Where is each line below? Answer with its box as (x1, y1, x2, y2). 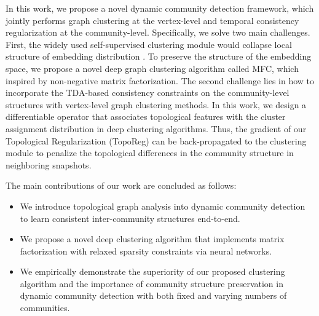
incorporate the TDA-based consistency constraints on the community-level (6, 86, 289, 99)
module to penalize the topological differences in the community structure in (6, 146, 294, 159)
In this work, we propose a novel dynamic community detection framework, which (6, 2, 314, 14)
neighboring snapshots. (6, 158, 92, 171)
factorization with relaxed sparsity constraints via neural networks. (20, 244, 272, 257)
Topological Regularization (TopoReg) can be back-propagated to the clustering (6, 134, 307, 147)
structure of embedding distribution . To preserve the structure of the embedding (6, 50, 312, 63)
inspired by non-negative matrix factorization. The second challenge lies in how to (6, 74, 315, 87)
